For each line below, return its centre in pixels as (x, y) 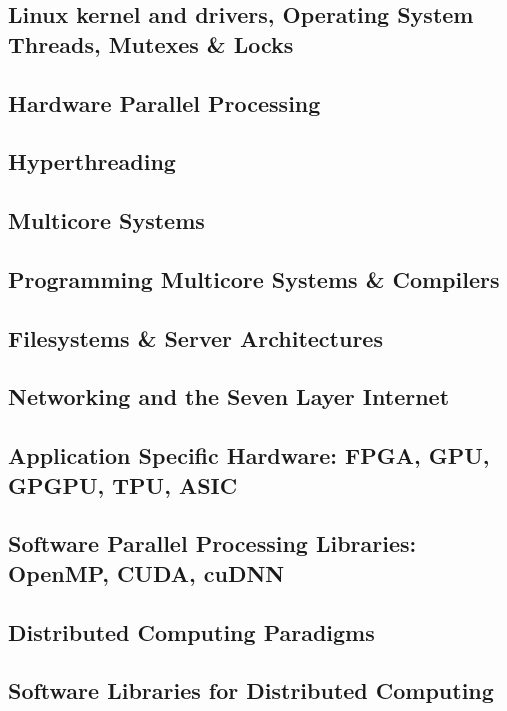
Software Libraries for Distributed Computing (251, 690)
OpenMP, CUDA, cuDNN (146, 572)
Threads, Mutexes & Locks (151, 43)
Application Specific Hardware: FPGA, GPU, (249, 455)
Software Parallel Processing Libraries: (212, 543)
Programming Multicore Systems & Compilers (254, 278)
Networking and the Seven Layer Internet (229, 396)
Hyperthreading (92, 161)
